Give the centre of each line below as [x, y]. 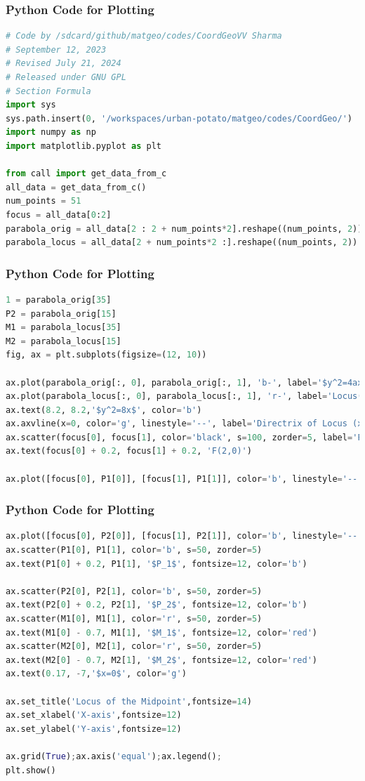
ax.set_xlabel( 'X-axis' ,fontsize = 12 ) [94, 715]
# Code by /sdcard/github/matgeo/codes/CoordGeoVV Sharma [144, 36]
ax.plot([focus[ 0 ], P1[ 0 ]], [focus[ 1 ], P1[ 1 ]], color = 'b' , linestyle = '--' [184, 479]
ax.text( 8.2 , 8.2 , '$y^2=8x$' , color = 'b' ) [104, 410]
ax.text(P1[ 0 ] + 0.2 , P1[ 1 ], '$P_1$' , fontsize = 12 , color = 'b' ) [157, 564]
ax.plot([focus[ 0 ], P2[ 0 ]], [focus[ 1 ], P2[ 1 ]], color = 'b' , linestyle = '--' [184, 536]
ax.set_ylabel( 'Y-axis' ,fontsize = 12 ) [94, 729]
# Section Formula [48, 91]
